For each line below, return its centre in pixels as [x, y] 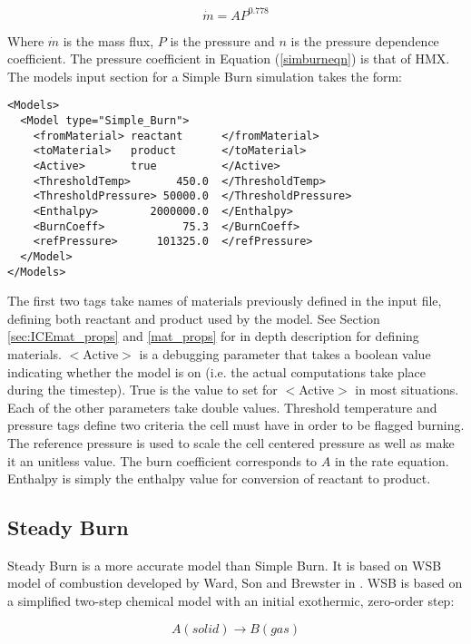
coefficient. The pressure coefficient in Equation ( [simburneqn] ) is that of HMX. [229, 59]
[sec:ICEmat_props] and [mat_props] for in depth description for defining [213, 336]
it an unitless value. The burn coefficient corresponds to [162, 460]
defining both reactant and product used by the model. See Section [194, 318]
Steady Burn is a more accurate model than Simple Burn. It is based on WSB [225, 565]
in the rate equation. [392, 460]
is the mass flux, [108, 40]
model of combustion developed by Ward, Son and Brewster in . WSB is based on [235, 583]
